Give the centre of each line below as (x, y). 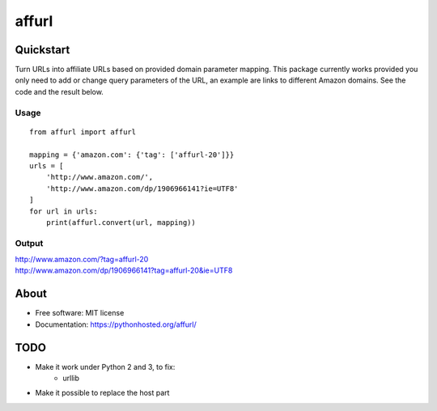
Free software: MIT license (80, 313)
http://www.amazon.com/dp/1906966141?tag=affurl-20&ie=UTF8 (124, 270)
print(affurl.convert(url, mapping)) (121, 222)
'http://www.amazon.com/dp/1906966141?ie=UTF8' (142, 189)
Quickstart (42, 50)
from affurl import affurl (83, 132)
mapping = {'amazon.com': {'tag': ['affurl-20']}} (132, 155)
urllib (71, 378)
